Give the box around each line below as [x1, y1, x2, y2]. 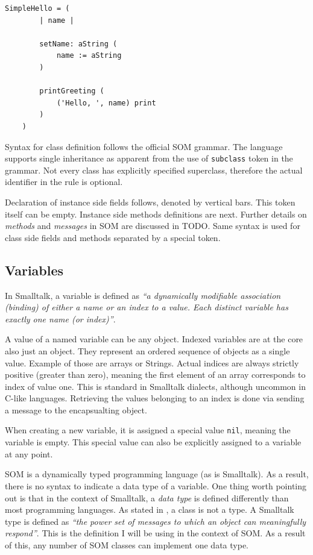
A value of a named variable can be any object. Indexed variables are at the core [5, 333, 303, 345]
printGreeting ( [39, 87, 104, 96]
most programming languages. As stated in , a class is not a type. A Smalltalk [5, 503, 294, 516]
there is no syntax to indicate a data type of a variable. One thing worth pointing [5, 479, 307, 492]
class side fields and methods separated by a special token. [5, 231, 221, 243]
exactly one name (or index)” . [5, 312, 116, 325]
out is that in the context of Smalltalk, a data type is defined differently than [5, 491, 289, 504]
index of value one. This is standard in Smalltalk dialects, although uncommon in [5, 380, 306, 392]
